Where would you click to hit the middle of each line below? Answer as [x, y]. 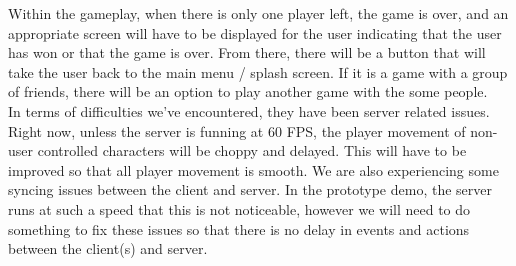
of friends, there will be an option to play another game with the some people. [248, 91]
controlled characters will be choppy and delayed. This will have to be [252, 150]
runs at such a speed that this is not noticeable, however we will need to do [239, 208]
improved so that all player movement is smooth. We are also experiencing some [253, 169]
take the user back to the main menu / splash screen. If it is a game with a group [258, 71]
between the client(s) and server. [108, 248]
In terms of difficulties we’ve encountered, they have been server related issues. [249, 110]
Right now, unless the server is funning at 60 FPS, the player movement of [237, 130]
